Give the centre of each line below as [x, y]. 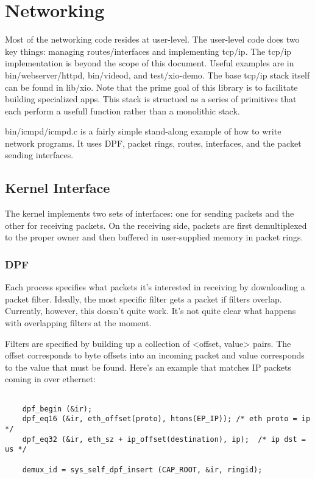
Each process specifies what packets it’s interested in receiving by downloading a [155, 287]
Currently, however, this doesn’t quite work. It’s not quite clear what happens [150, 311]
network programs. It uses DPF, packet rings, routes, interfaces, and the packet [153, 143]
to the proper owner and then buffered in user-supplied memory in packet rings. [154, 237]
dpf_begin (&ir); [57, 409]
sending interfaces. [39, 155]
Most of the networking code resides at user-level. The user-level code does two [152, 39]
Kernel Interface [58, 188]
